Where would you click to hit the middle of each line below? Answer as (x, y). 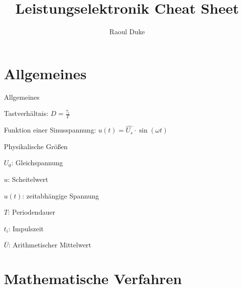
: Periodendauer (32, 212)
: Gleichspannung (37, 163)
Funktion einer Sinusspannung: (50, 130)
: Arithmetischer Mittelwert (50, 245)
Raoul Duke (127, 32)
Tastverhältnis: (26, 113)
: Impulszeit (26, 228)
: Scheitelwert (28, 179)
